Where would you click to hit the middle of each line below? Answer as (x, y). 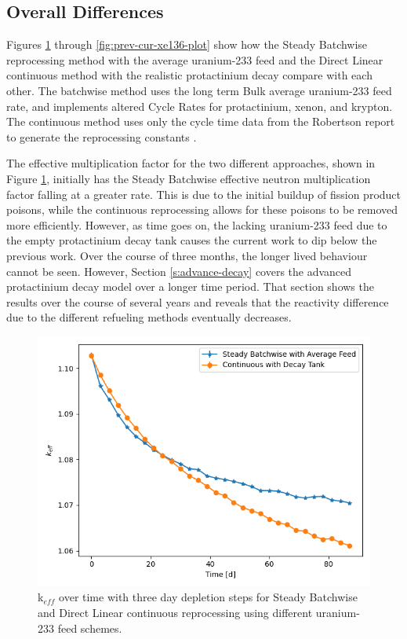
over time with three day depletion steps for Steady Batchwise (208, 597)
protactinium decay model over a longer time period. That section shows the (190, 286)
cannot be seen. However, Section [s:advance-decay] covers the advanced (179, 271)
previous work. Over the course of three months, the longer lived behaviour (187, 255)
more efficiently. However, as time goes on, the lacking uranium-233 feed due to (197, 224)
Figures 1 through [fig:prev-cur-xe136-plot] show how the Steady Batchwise (187, 44)
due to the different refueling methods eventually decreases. (149, 317)
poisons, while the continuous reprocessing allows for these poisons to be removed (202, 209)
